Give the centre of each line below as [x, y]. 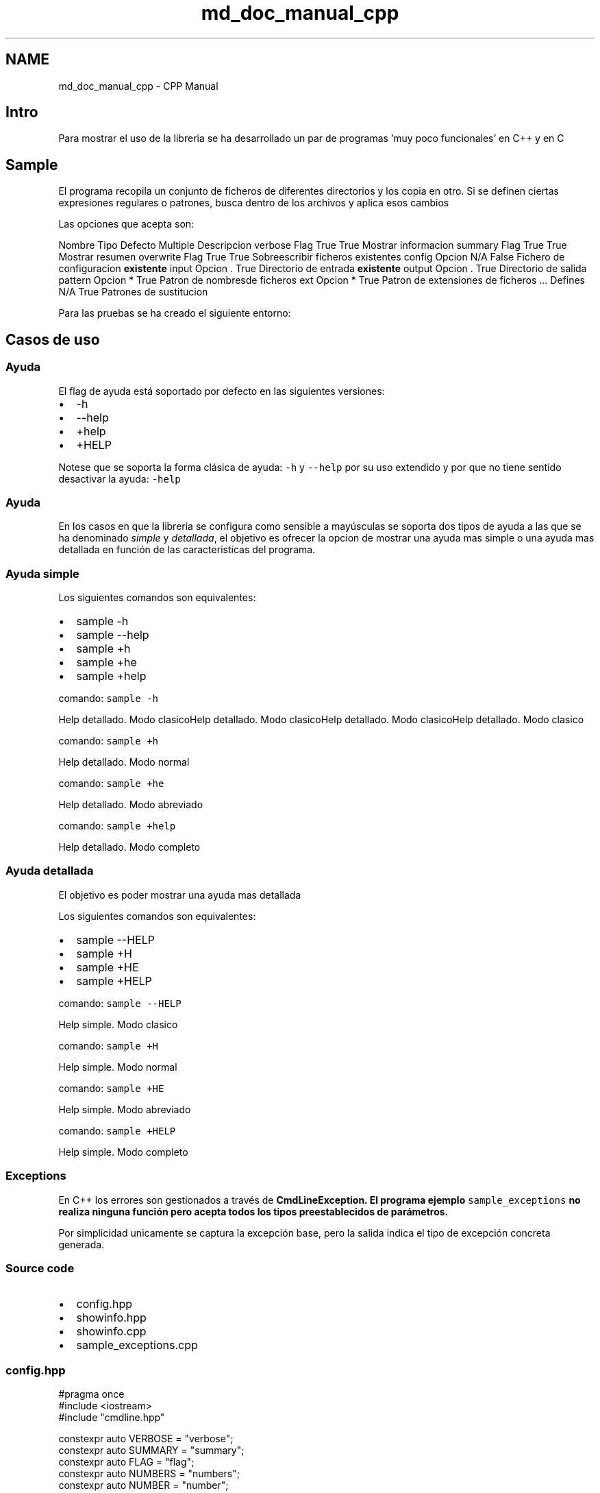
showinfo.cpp [111, 1332]
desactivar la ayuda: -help [120, 478]
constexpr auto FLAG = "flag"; [126, 1462]
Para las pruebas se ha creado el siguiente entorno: [175, 313]
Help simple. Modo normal [118, 1067]
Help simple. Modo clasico [118, 1024]
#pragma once [91, 1394]
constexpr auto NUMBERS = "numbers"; [149, 1473]
